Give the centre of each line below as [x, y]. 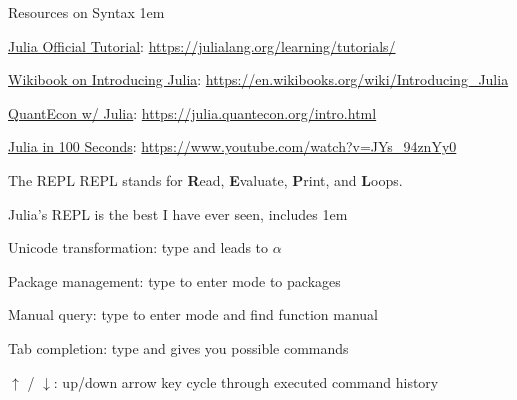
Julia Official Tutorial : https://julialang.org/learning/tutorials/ [202, 45]
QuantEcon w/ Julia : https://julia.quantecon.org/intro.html [192, 112]
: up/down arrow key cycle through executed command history [246, 381]
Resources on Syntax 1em [86, 12]
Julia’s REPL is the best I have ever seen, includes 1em [178, 213]
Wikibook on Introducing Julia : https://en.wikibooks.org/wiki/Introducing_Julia [258, 79]
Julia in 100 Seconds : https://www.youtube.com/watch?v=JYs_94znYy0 [232, 146]
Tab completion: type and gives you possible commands [178, 347]
